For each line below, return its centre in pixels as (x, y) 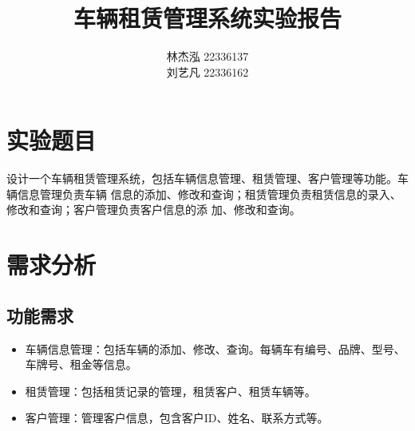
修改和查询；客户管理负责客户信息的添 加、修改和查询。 (154, 210)
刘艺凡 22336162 (207, 71)
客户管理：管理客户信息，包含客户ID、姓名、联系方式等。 (177, 418)
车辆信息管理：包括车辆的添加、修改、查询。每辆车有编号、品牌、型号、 (215, 348)
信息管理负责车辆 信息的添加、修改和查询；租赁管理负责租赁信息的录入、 (209, 194)
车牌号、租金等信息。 (81, 364)
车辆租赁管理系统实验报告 (207, 18)
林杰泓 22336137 (207, 56)
